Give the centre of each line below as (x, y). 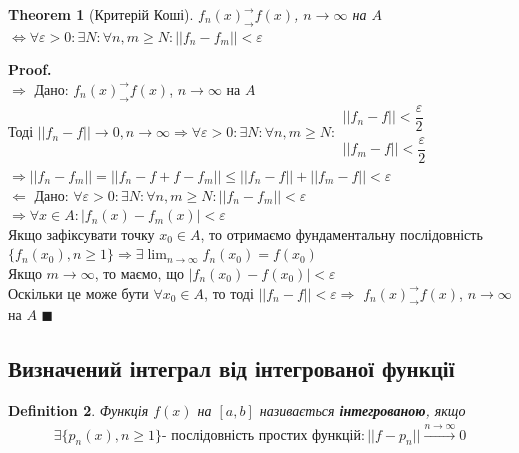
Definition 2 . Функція (78, 410)
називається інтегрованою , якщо (362, 410)
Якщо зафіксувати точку (81, 233)
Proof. (30, 69)
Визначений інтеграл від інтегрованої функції (231, 368)
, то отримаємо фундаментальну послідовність (341, 233)
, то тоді (229, 292)
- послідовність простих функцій (261, 435)
